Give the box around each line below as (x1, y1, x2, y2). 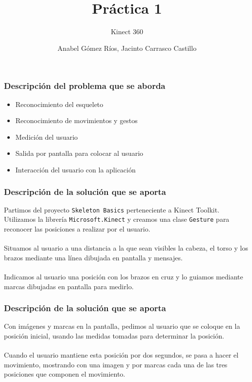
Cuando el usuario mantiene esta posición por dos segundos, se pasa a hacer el (4, 350, 239, 360)
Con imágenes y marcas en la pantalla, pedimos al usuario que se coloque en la (4, 321, 240, 331)
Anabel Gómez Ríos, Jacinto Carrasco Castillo (57, 42, 197, 53)
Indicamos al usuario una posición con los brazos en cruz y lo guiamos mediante (4, 272, 243, 282)
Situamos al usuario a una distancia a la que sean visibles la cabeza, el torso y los (4, 243, 248, 253)
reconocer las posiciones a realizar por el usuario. (4, 224, 150, 234)
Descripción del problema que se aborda (4, 80, 166, 92)
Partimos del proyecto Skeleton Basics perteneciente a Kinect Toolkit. (4, 204, 220, 214)
